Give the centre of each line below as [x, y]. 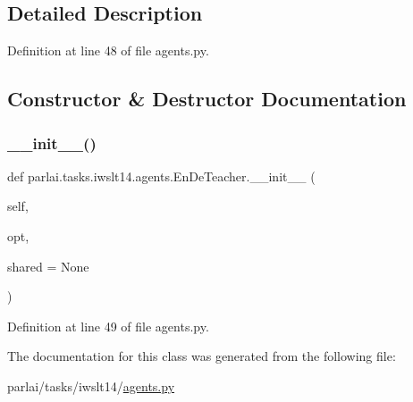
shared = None [48, 266]
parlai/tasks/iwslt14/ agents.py [91, 385]
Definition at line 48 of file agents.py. [108, 50]
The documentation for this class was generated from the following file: [202, 356]
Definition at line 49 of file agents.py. [108, 326]
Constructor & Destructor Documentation [207, 99]
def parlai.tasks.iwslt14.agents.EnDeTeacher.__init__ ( [161, 176]
